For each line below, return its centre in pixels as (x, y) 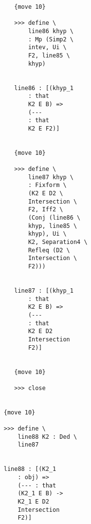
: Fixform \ (47, 185)
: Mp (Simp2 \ (51, 39)
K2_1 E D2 (33, 502)
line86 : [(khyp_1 (44, 88)
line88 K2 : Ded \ (47, 437)
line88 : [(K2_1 (30, 469)
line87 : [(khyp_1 (44, 290)
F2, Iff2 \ (45, 210)
